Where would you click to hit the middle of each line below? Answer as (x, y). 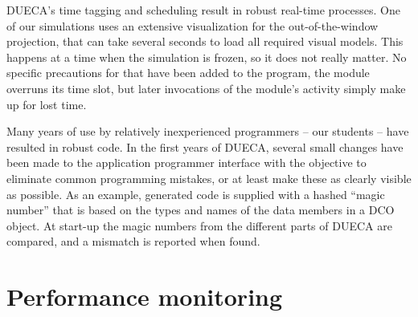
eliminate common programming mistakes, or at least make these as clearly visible (209, 178)
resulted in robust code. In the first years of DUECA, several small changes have (205, 146)
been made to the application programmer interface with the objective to (186, 163)
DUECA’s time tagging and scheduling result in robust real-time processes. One (203, 10)
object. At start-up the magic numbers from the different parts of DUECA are (199, 225)
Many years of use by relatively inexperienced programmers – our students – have (208, 131)
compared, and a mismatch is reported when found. (133, 241)
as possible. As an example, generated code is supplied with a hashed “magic (196, 194)
